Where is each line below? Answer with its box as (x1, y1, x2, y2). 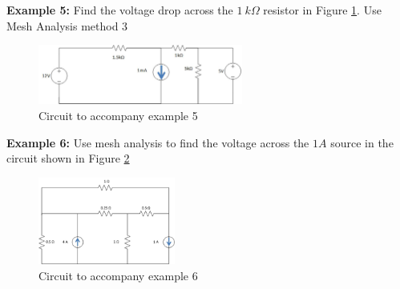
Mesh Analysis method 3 (6, 17, 128, 34)
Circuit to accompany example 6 (38, 267, 198, 284)
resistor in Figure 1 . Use (263, 2, 382, 18)
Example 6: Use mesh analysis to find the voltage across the (6, 134, 309, 151)
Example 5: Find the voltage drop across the (6, 2, 233, 18)
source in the (330, 134, 394, 151)
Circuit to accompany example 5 (38, 107, 198, 124)
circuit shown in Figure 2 (6, 150, 130, 167)
